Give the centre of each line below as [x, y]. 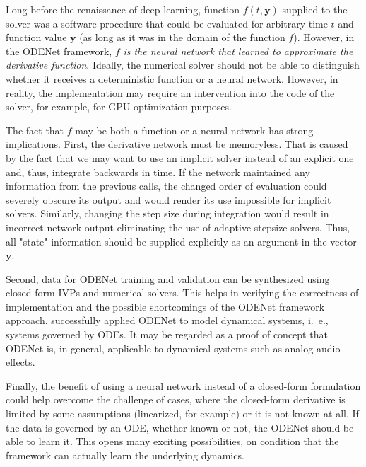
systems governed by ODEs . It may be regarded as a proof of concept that [167, 334]
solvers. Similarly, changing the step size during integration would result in [167, 213]
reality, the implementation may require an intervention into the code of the [170, 92]
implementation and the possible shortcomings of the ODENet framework [165, 306]
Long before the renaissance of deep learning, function [123, 9]
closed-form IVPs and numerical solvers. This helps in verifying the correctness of [182, 293]
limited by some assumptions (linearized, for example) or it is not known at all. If [182, 414]
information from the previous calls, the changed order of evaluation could [166, 186]
